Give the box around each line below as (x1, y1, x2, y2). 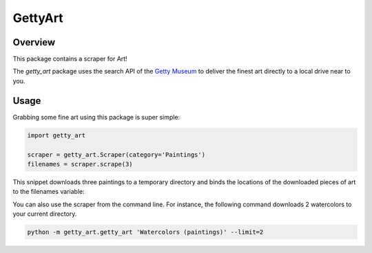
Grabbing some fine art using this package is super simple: (12, 113, 180, 121)
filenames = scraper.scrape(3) (27, 160, 134, 168)
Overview (12, 36, 56, 48)
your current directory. (12, 210, 77, 218)
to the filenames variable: (12, 188, 85, 196)
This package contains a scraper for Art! (12, 55, 127, 63)
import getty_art (27, 131, 86, 139)
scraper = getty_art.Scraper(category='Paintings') (27, 151, 206, 158)
